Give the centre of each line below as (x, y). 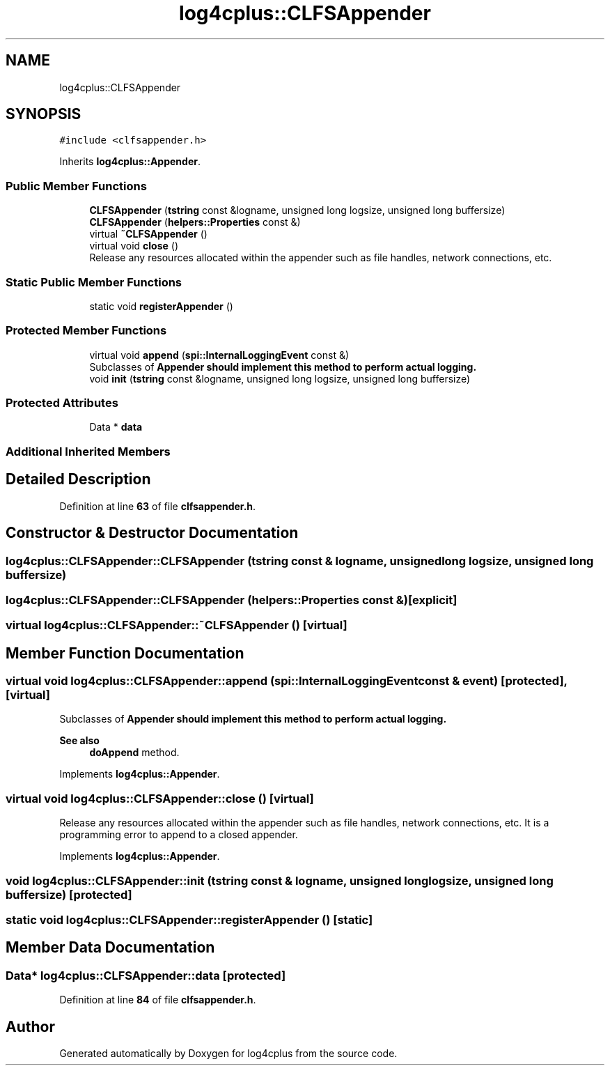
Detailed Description (78, 479)
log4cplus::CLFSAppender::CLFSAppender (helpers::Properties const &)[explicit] (232, 600)
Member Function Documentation (125, 653)
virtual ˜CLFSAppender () (148, 234)
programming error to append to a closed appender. (179, 835)
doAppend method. (134, 753)
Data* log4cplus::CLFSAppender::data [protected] (146, 975)
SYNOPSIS (44, 114)
